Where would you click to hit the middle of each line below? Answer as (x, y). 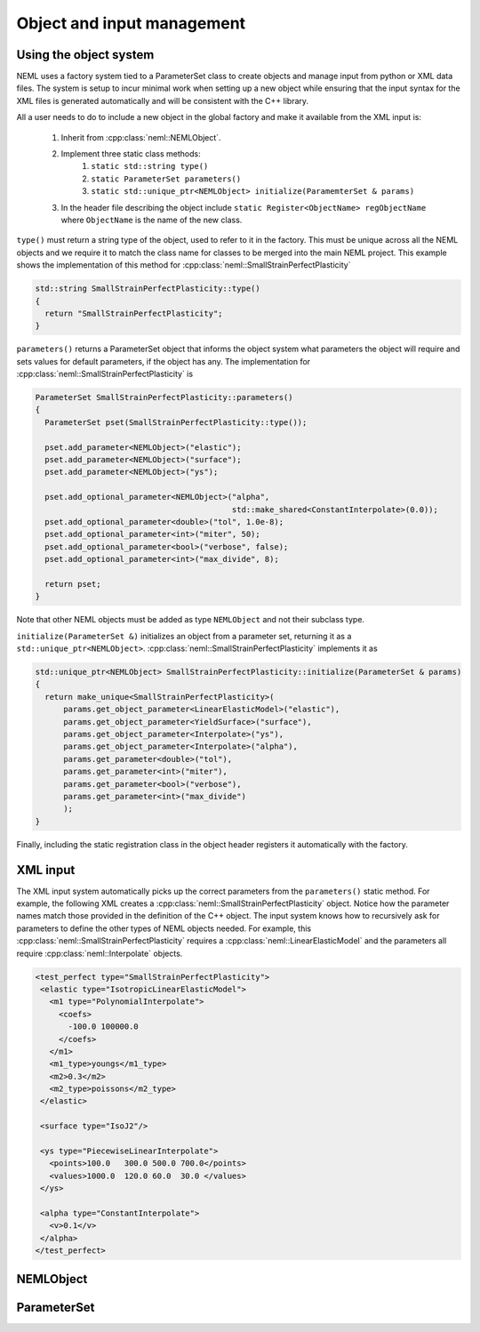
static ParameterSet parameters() (166, 179)
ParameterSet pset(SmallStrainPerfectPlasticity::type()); (176, 422)
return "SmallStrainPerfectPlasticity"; (134, 313)
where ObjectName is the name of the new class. (152, 220)
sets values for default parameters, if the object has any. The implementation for (164, 361)
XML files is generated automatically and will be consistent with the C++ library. (163, 100)
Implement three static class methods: (131, 154)
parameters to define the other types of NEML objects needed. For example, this (164, 928)
